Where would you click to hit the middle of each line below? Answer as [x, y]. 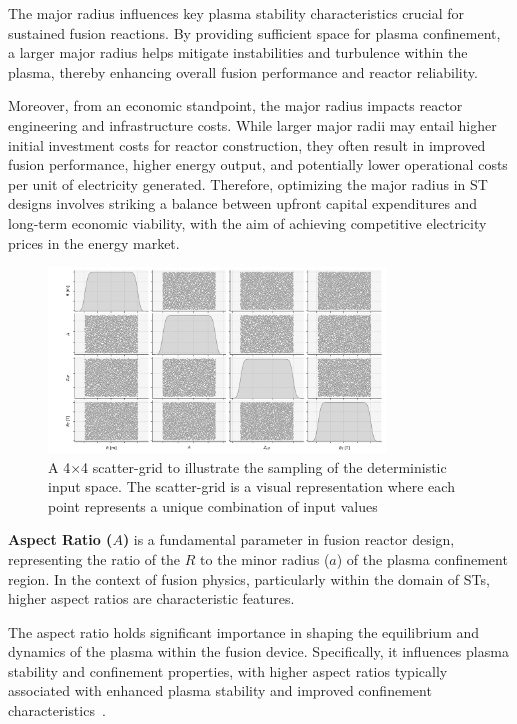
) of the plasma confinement [422, 558]
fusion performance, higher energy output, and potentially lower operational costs [258, 164]
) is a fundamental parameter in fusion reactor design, [288, 539]
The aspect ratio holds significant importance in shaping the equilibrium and [244, 631]
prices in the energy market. [94, 242]
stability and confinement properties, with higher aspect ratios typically [228, 670]
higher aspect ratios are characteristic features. [151, 598]
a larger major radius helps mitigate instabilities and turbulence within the [238, 52]
